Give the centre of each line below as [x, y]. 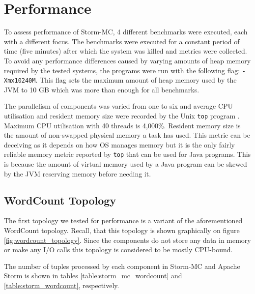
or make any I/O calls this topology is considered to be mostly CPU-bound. [118, 250]
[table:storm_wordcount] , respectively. [62, 285]
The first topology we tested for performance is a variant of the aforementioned [123, 220]
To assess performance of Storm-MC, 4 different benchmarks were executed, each [126, 32]
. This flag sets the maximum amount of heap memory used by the [136, 80]
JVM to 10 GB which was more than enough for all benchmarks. [102, 89]
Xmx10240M [20, 81]
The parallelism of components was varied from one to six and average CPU [119, 106]
